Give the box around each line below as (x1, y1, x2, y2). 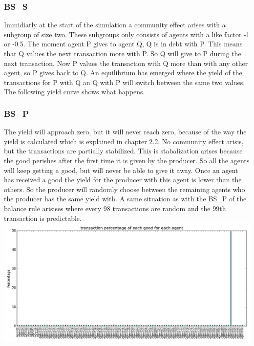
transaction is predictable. (4, 213, 82, 223)
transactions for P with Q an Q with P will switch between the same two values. (4, 77, 245, 87)
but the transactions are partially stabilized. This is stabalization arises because (4, 146, 243, 156)
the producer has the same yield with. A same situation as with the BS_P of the (4, 194, 247, 204)
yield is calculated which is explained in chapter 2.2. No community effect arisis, (4, 136, 244, 146)
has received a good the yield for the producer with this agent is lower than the (4, 174, 242, 185)
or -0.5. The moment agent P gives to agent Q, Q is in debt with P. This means (4, 39, 243, 49)
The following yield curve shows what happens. (4, 86, 145, 97)
